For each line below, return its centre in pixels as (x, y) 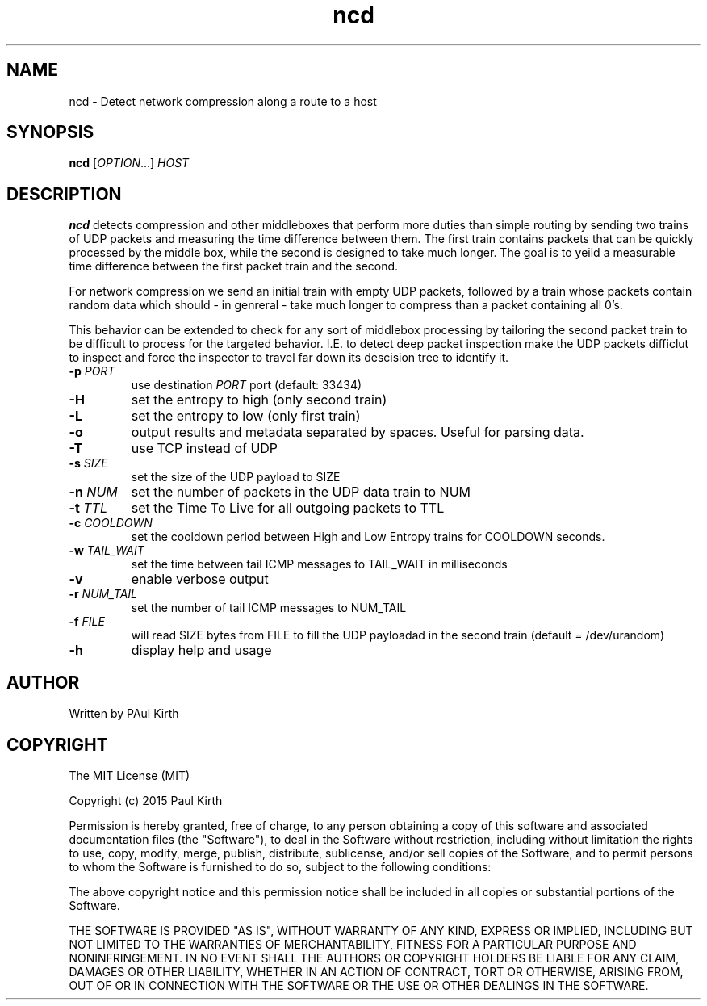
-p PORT (92, 371)
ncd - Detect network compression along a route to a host (223, 101)
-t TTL (88, 508)
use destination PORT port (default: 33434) (247, 385)
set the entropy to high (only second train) (259, 400)
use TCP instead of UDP (205, 449)
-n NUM (93, 492)
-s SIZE (88, 463)
